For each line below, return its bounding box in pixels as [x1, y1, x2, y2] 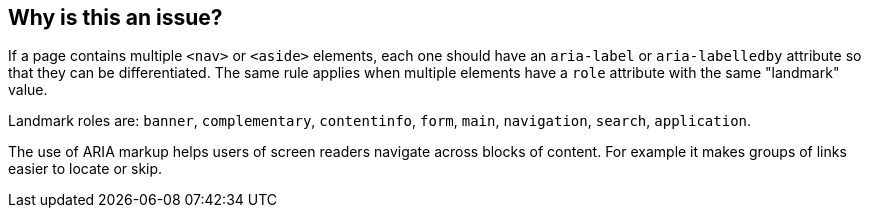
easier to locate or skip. [8, 160, 163, 178]
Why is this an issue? [8, 5, 223, 30]
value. [8, 81, 48, 99]
